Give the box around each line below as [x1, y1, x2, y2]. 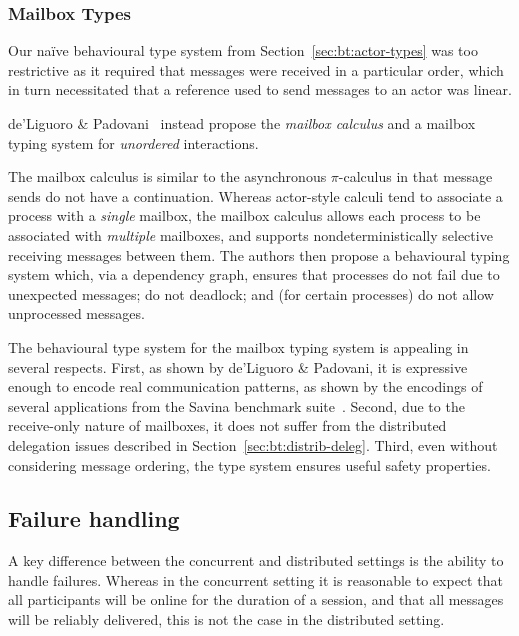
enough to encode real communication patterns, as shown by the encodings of [8, 376, 483, 397]
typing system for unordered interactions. [8, 132, 259, 153]
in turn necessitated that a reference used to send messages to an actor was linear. [8, 79, 512, 100]
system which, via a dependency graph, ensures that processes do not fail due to [8, 264, 500, 285]
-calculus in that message [338, 166, 493, 187]
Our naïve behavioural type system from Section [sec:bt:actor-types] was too [8, 40, 478, 61]
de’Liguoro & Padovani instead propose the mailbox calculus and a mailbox [8, 113, 476, 133]
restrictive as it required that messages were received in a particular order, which [8, 59, 504, 80]
